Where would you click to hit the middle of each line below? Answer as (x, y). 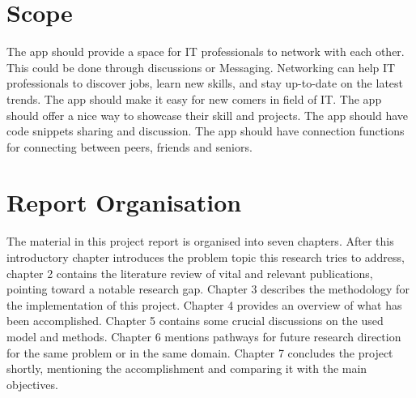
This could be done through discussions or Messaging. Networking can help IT (201, 67)
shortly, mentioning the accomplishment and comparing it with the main (187, 368)
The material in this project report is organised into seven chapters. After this (200, 241)
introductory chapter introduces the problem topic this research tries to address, (206, 257)
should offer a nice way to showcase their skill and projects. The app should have (207, 115)
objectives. (32, 384)
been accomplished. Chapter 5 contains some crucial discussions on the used (195, 321)
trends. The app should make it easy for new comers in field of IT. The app (194, 98)
